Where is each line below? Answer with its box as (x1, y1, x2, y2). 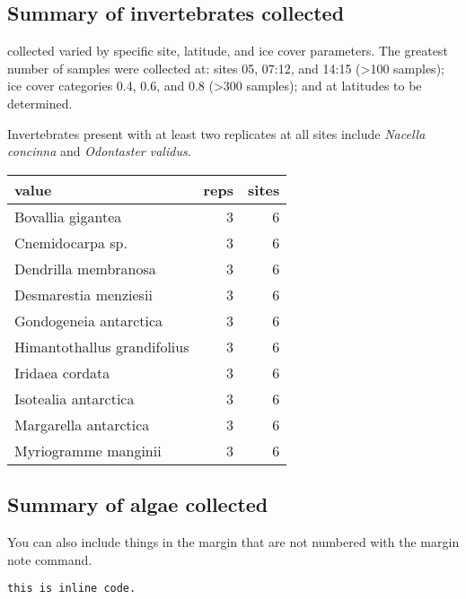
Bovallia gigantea (14, 205, 122, 227)
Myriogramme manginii (14, 439, 162, 461)
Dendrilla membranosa (14, 257, 156, 279)
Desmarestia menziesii (14, 283, 153, 305)
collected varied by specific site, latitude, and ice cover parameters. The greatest (7, 41, 448, 60)
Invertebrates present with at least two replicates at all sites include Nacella (7, 124, 426, 143)
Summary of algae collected (7, 490, 268, 518)
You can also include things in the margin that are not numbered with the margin (7, 532, 460, 551)
